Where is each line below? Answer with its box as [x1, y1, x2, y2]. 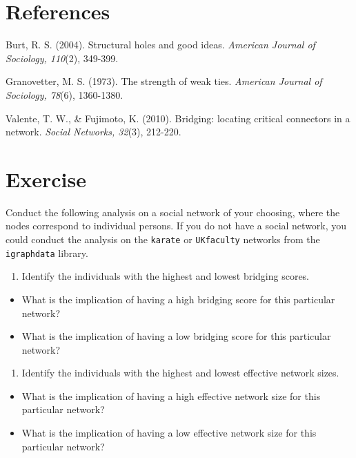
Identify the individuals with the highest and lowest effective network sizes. [21, 365, 339, 380]
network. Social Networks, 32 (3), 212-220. [6, 124, 181, 139]
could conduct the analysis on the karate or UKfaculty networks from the [6, 232, 320, 246]
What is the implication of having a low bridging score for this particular [21, 329, 331, 343]
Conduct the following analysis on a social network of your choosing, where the [6, 204, 340, 219]
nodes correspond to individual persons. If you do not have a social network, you [6, 218, 347, 233]
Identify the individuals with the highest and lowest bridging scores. [21, 269, 310, 283]
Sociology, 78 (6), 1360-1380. [6, 87, 123, 102]
